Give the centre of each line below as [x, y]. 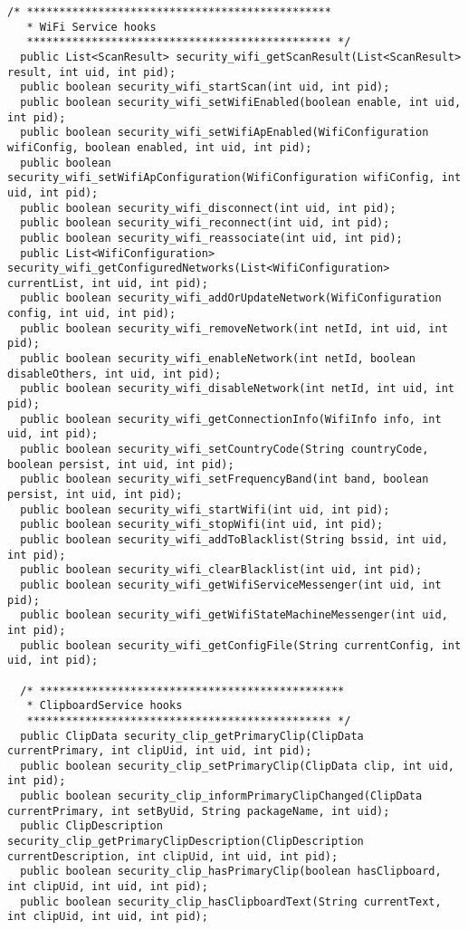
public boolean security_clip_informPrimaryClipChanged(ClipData [221, 796]
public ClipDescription [91, 826]
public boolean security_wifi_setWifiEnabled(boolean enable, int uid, [241, 102]
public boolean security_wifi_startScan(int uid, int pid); [205, 87]
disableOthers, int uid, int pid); [115, 374]
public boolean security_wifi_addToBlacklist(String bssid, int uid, [234, 539]
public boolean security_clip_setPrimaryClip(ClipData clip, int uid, [237, 766]
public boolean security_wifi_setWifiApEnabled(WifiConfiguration [224, 133]
